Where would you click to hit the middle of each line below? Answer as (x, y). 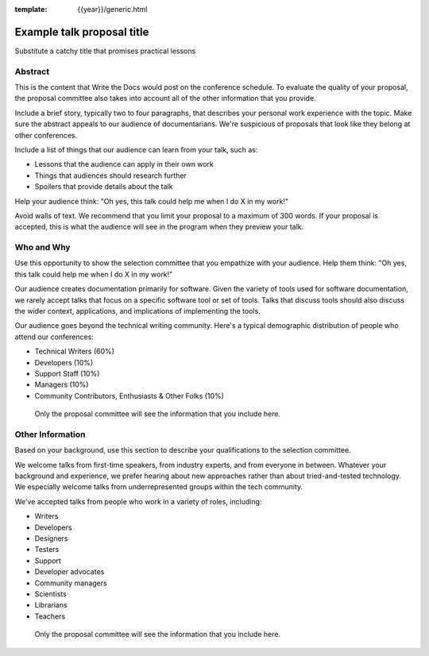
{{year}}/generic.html (112, 9)
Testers (47, 550)
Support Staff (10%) (67, 374)
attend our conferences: (54, 337)
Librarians (51, 605)
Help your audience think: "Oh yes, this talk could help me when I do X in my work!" (152, 201)
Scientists (50, 594)
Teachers (50, 616)
